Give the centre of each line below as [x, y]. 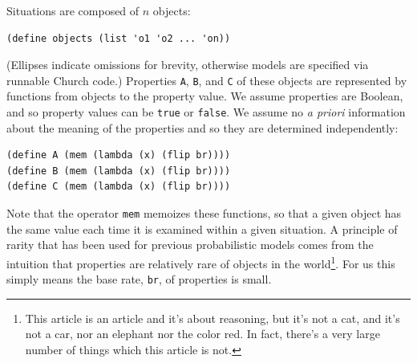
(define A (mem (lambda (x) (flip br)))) [119, 155]
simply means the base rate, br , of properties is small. [139, 279]
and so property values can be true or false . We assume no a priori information [206, 112]
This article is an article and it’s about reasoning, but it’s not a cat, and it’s [213, 318]
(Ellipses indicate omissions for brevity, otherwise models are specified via [188, 65]
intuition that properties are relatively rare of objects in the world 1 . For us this [201, 262]
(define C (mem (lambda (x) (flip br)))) [119, 187]
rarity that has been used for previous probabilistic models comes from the [190, 245]
